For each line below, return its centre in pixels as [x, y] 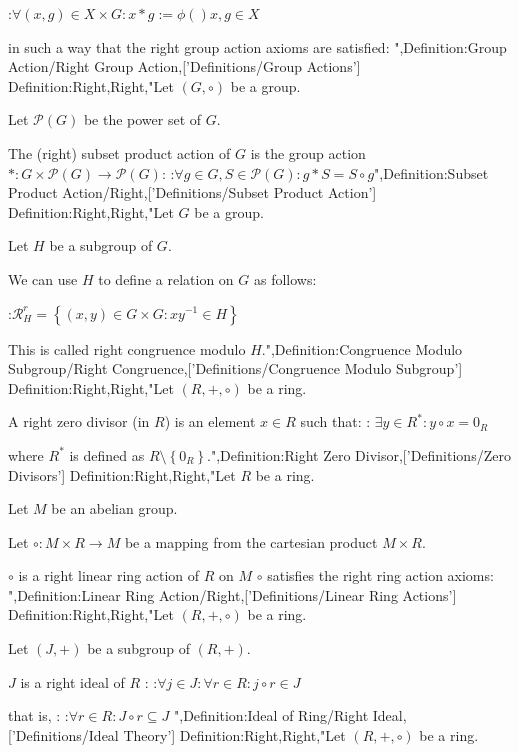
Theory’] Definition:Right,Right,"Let [234, 734]
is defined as [107, 454]
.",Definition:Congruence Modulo [362, 348]
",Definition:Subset [431, 172]
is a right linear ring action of [109, 575]
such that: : [335, 421]
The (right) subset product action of [119, 152]
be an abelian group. [114, 508]
